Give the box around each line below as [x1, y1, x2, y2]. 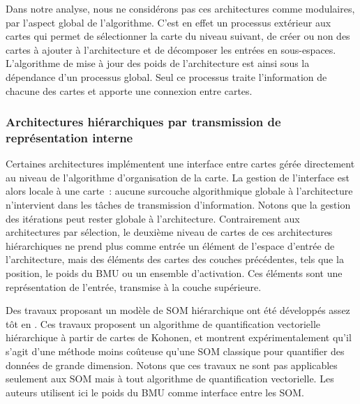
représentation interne [6, 129, 133, 146]
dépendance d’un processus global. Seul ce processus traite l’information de [6, 69, 327, 84]
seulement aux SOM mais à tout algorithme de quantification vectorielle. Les [6, 371, 334, 386]
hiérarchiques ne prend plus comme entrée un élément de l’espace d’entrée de [6, 238, 335, 253]
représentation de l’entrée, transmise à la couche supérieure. [6, 279, 262, 294]
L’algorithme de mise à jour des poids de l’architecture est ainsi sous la [6, 56, 310, 70]
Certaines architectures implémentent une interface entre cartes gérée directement [6, 156, 355, 171]
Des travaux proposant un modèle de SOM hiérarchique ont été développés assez [6, 303, 350, 317]
